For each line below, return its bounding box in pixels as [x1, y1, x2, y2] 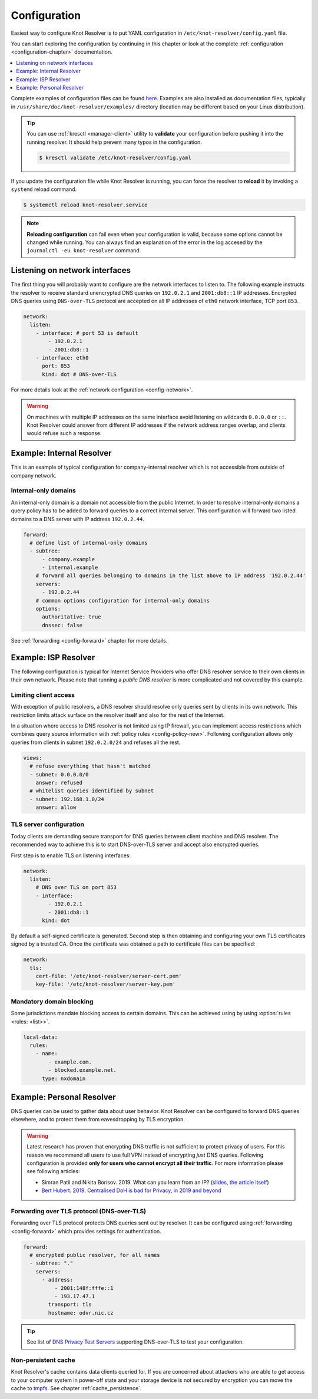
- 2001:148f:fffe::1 [54, 1285, 114, 1291]
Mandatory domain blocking [11, 997, 94, 1005]
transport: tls [48, 1301, 92, 1308]
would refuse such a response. [26, 430, 102, 437]
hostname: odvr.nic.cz [48, 1309, 114, 1316]
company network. [11, 472, 57, 479]
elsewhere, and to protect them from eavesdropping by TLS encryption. [11, 1116, 185, 1123]
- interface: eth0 [35, 354, 89, 361]
